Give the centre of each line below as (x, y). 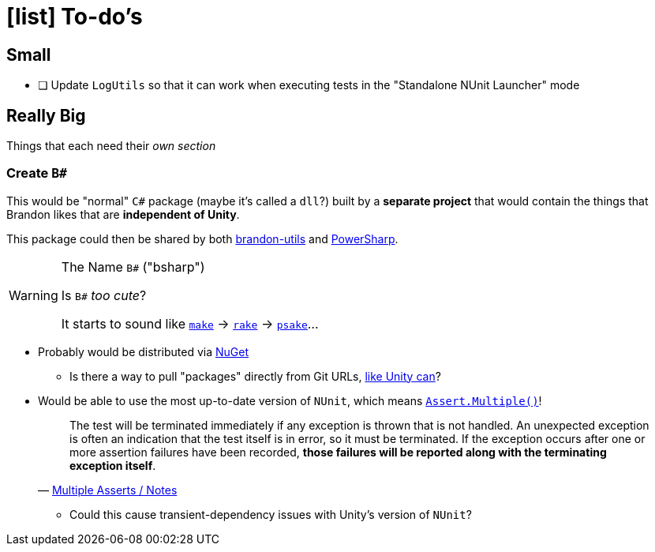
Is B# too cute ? (104, 295)
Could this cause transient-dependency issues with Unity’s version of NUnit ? (271, 514)
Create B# (37, 173)
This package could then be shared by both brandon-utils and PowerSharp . (202, 238)
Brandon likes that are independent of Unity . (123, 214)
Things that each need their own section (111, 146)
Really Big (46, 115)
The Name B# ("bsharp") (133, 267)
